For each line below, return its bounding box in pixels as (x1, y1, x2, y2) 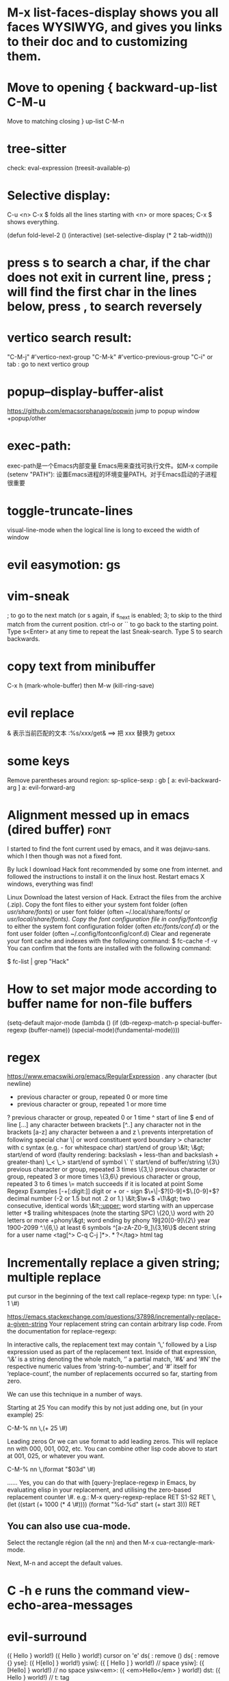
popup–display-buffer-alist (7, 384, 164, 400)
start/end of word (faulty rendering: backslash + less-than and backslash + (7, 1150, 219, 1159)
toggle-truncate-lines (7, 503, 133, 519)
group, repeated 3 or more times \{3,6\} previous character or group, (7, 1172, 201, 1181)
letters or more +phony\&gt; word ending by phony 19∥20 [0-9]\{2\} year (7, 1216, 211, 1224)
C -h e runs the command (7, 1583, 154, 1599)
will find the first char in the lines (7, 285, 197, 300)
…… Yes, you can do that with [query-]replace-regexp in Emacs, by (7, 1479, 196, 1487)
